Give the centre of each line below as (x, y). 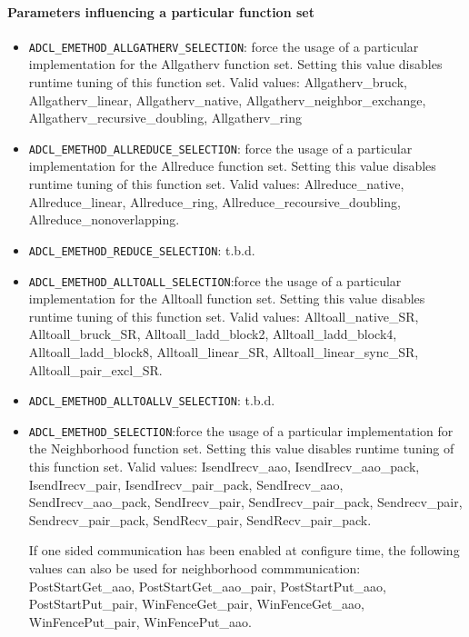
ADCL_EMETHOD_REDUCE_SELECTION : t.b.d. (142, 249)
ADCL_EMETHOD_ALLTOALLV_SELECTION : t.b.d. (152, 400)
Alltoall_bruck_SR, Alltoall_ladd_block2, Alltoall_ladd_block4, (213, 334)
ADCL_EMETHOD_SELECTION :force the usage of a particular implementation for (241, 430)
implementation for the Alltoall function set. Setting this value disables (227, 299)
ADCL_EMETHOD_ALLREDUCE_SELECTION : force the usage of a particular (220, 148)
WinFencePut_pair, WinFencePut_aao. (140, 621)
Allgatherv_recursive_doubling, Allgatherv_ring (165, 118)
